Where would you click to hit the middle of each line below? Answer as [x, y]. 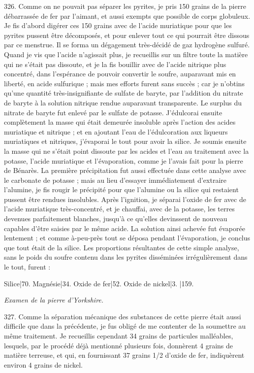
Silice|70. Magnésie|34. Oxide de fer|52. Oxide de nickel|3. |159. [99, 283]
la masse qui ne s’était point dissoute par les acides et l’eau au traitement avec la [127, 151]
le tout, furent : [27, 267]
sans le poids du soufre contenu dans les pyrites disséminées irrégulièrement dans [126, 257]
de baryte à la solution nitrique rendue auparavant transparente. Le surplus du [123, 102]
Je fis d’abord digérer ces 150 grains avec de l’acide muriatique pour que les [118, 25]
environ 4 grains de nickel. [43, 364]
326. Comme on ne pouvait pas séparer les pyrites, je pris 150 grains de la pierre [125, 6]
